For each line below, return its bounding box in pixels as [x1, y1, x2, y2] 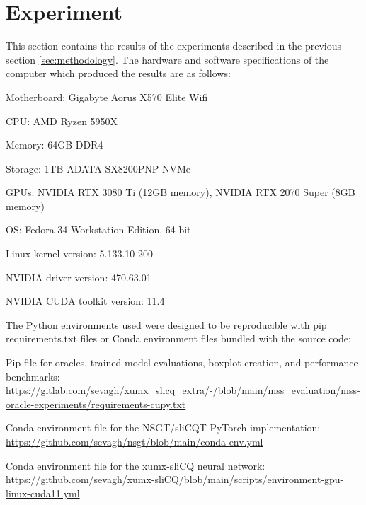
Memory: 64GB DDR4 [6, 137, 103, 152]
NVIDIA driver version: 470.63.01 [6, 269, 151, 284]
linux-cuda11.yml [6, 485, 80, 500]
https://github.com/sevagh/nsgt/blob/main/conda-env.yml [6, 434, 263, 448]
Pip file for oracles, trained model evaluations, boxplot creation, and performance [6, 355, 358, 370]
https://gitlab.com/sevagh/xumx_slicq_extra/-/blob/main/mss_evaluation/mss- [6, 383, 360, 397]
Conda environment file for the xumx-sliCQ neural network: [6, 458, 265, 472]
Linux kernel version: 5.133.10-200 [6, 246, 154, 261]
